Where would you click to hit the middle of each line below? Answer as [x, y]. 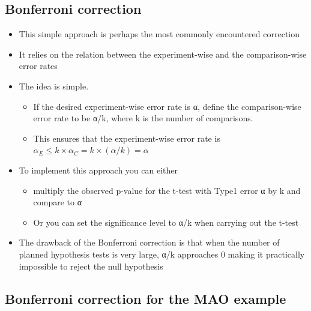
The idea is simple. [54, 86]
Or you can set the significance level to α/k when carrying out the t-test [166, 222]
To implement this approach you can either [98, 170]
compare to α [58, 202]
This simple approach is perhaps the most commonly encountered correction [159, 34]
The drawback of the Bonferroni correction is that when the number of [149, 242]
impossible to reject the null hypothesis [91, 266]
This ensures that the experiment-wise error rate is [127, 138]
